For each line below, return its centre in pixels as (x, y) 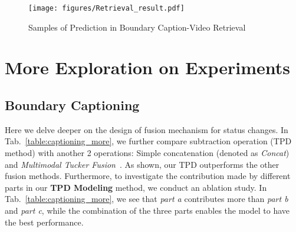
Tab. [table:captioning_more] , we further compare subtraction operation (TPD (148, 141)
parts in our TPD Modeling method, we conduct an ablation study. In (136, 187)
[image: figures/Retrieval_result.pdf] (106, 8)
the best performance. (44, 222)
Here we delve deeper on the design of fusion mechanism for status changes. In (147, 129)
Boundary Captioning (72, 105)
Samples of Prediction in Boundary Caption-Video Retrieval (137, 27)
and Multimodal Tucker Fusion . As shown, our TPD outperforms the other (142, 164)
